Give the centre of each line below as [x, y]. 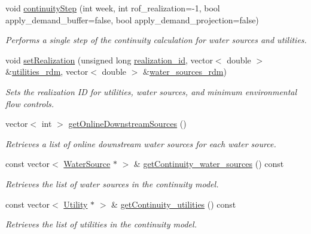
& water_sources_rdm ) [185, 72]
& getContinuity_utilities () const [174, 204]
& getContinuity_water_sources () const [209, 164]
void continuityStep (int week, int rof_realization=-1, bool [113, 8]
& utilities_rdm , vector [47, 72]
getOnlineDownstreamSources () [127, 124]
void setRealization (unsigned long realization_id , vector [109, 60]
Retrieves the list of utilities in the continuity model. [101, 224]
